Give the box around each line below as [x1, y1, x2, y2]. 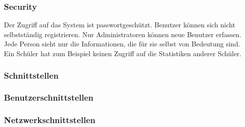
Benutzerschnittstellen [4, 91, 94, 104]
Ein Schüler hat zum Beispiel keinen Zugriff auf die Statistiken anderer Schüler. [4, 48, 242, 58]
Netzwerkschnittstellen [4, 114, 96, 126]
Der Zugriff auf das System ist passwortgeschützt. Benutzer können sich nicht [4, 20, 235, 30]
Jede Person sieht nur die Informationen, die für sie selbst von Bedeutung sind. [4, 39, 240, 49]
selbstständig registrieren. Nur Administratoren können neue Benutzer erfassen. [4, 29, 242, 39]
